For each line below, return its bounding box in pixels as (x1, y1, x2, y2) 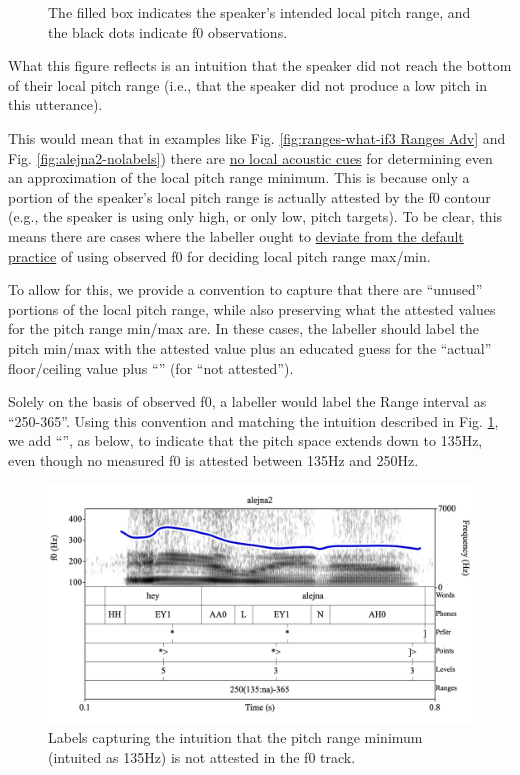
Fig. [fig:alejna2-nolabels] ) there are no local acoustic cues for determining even (8, 147, 493, 168)
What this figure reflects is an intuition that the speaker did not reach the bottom (8, 55, 512, 76)
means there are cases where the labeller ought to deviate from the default (8, 225, 464, 246)
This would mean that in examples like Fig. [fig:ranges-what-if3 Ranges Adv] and (8, 127, 506, 148)
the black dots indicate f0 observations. (48, 21, 288, 42)
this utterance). (8, 94, 103, 115)
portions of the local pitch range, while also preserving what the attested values (8, 298, 496, 319)
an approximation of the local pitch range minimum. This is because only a (8, 167, 470, 188)
